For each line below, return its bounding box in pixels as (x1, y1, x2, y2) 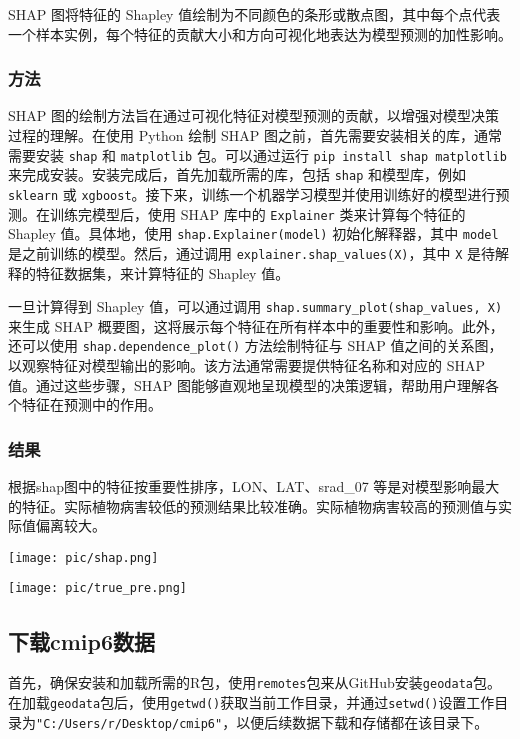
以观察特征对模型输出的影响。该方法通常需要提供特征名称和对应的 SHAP (8, 355, 485, 376)
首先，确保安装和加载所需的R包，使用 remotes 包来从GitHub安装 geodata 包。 (8, 672, 501, 693)
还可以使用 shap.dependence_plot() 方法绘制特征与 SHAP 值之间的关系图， (8, 335, 503, 356)
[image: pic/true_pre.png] (8, 581, 187, 596)
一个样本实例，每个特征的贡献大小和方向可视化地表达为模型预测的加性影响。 (8, 23, 512, 44)
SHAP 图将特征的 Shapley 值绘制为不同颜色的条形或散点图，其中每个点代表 (8, 4, 501, 24)
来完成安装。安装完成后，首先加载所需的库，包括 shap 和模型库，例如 (8, 164, 466, 185)
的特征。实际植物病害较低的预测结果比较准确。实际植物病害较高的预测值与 (8, 495, 498, 516)
